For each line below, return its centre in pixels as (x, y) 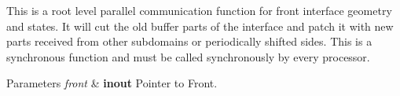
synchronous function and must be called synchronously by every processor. (188, 56)
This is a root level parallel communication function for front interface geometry (199, 10)
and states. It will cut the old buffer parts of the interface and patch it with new (200, 26)
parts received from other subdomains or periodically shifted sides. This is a (189, 41)
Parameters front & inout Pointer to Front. (112, 83)
